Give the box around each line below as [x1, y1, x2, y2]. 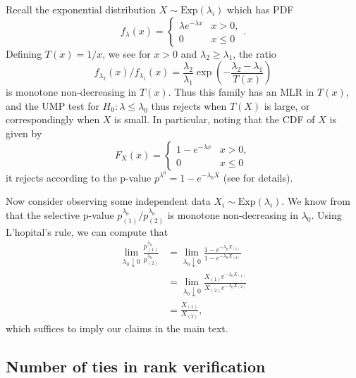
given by [6, 125, 42, 140]
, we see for [102, 46, 151, 61]
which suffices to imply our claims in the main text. [6, 321, 228, 336]
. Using [311, 207, 342, 222]
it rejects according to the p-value [6, 170, 152, 184]
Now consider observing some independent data [6, 194, 211, 208]
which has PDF [227, 2, 294, 16]
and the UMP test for [6, 98, 99, 113]
